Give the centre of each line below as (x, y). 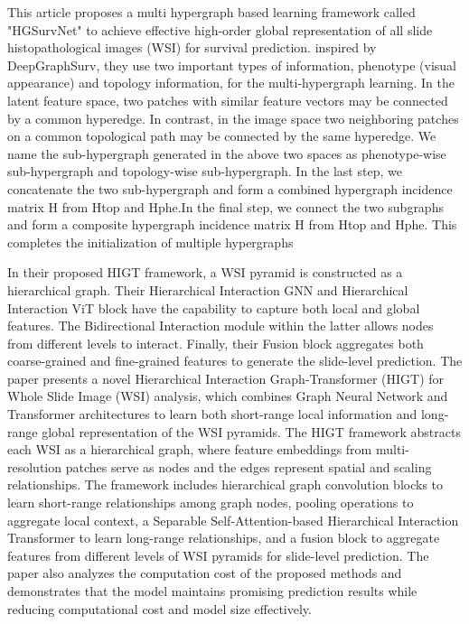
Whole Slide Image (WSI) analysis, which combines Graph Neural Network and (228, 396)
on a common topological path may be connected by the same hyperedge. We (222, 136)
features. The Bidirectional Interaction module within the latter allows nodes (220, 326)
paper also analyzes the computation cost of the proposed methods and (205, 573)
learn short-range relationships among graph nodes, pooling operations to (211, 503)
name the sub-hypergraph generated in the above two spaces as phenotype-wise (227, 153)
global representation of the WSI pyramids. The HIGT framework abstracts (251, 431)
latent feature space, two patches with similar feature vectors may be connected (228, 100)
